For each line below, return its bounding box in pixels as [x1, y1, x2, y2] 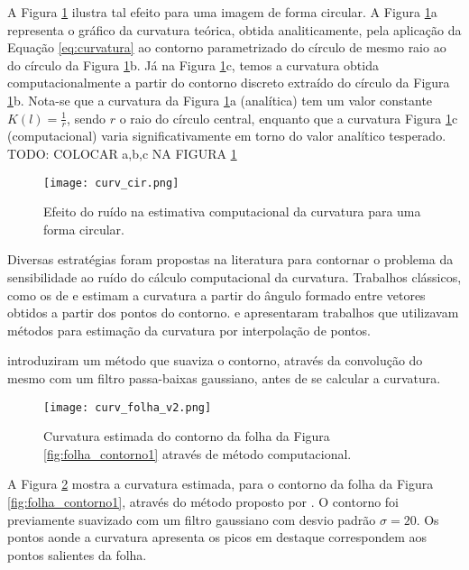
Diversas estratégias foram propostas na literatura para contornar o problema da [7, 250, 454, 269]
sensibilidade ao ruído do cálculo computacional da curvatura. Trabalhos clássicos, [7, 268, 462, 287]
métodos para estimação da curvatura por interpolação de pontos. [7, 320, 371, 339]
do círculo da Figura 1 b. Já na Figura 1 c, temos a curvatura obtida [7, 55, 379, 74]
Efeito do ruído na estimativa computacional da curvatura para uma [43, 202, 421, 221]
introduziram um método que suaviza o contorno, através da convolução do [7, 351, 423, 370]
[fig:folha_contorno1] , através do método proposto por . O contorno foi [7, 492, 400, 511]
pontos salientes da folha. [7, 545, 147, 564]
